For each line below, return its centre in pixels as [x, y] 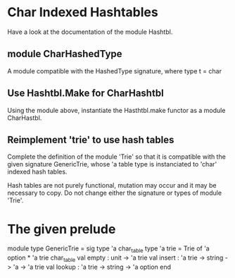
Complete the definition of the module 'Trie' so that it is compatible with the [117, 157]
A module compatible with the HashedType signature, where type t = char [114, 71]
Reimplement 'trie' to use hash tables [91, 139]
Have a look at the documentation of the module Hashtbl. [90, 32]
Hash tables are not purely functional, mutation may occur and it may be [112, 186]
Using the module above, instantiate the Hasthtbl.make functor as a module [116, 110]
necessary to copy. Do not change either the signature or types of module [115, 193]
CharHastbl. [25, 118]
